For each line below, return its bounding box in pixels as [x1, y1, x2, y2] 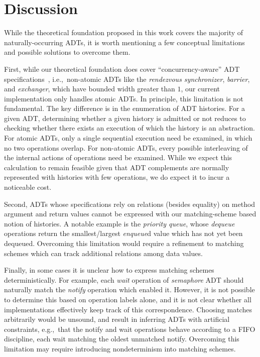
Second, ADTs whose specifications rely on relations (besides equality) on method [4, 198, 255, 209]
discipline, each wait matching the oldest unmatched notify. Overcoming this [4, 333, 239, 344]
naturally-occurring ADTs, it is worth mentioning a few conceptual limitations [4, 37, 245, 47]
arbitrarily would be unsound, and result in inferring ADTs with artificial [4, 314, 230, 324]
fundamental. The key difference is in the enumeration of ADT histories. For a [4, 103, 245, 113]
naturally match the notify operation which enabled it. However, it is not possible [4, 284, 255, 295]
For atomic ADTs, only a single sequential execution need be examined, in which [4, 133, 252, 143]
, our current [181, 83, 220, 94]
